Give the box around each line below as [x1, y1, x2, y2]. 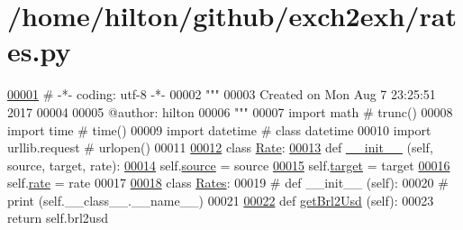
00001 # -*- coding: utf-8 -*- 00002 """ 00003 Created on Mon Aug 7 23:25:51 [7, 85, 436, 104]
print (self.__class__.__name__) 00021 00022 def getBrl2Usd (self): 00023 [7, 190, 434, 209]
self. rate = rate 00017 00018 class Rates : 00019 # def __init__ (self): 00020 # [7, 173, 449, 192]
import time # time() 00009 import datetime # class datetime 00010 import [7, 120, 431, 139]
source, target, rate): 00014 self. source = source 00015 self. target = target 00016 [7, 155, 450, 174]
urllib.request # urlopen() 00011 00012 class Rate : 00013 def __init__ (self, [7, 138, 433, 157]
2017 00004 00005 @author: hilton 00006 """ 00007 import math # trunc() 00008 [7, 102, 453, 121]
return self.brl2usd [7, 208, 108, 227]
